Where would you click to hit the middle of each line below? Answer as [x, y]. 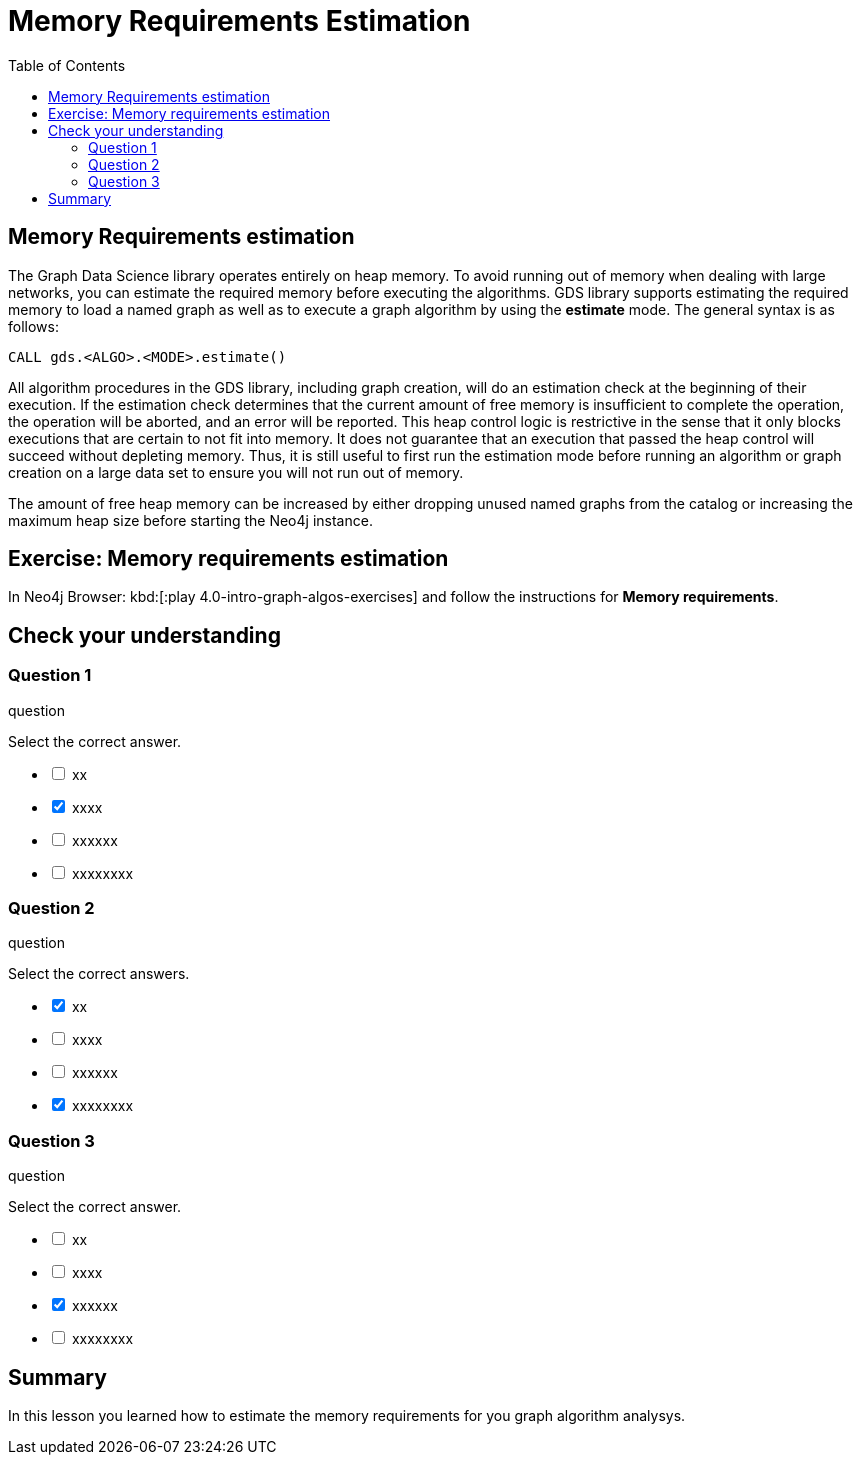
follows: [33, 326]
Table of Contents [67, 65]
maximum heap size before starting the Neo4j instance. [190, 520]
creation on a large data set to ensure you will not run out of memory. [236, 472]
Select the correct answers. [99, 974]
